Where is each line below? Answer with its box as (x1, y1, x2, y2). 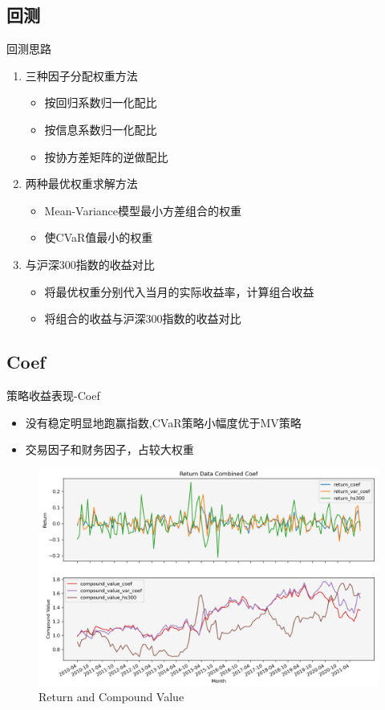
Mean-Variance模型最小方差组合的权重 (44, 202, 242, 218)
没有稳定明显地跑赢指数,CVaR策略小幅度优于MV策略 (25, 414, 302, 430)
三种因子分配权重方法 (25, 67, 138, 84)
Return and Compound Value (38, 688, 184, 705)
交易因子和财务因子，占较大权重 (25, 441, 194, 458)
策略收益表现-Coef (6, 386, 100, 403)
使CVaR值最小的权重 (44, 229, 153, 246)
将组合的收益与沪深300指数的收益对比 (44, 310, 241, 327)
